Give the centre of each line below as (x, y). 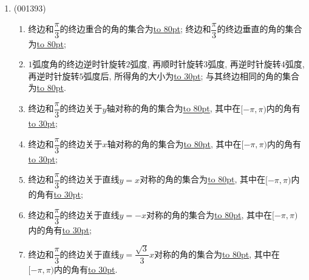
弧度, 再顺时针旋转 (167, 64)
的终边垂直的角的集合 (260, 29)
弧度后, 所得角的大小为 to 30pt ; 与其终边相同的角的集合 (192, 75)
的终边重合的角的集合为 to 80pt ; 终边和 (135, 29)
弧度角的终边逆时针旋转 (79, 64)
